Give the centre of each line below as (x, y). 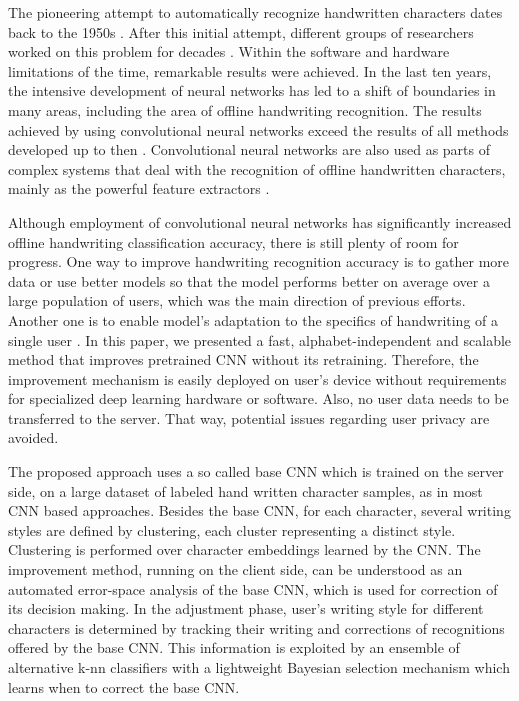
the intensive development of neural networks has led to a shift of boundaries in (252, 90)
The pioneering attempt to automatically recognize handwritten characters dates (255, 12)
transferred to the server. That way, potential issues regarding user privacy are (249, 417)
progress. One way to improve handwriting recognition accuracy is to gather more (259, 261)
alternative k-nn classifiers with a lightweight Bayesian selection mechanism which (259, 667)
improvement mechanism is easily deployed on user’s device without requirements (257, 378)
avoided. (33, 437)
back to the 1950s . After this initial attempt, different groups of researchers (241, 31)
